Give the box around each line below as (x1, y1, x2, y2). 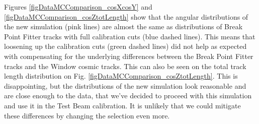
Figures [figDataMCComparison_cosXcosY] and (4, 2, 152, 12)
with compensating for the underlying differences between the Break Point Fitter (4, 50, 253, 61)
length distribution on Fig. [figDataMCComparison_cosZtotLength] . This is (4, 71, 238, 81)
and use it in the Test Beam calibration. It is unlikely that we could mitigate (4, 100, 241, 110)
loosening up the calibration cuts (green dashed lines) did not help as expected (4, 41, 247, 51)
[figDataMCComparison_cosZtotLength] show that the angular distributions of (4, 11, 248, 22)
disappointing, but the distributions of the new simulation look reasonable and (4, 80, 246, 91)
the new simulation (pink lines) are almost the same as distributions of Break (4, 21, 243, 32)
